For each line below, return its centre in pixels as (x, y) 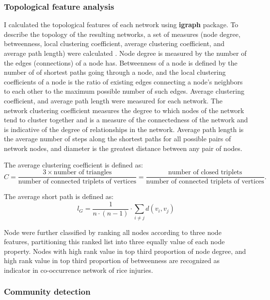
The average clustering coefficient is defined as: (73, 164)
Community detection (47, 292)
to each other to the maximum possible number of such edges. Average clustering (124, 91)
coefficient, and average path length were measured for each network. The (113, 100)
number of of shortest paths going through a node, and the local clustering (115, 72)
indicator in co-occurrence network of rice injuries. (79, 270)
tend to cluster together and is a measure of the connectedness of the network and (126, 120)
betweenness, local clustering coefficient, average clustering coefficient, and (114, 43)
